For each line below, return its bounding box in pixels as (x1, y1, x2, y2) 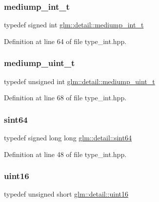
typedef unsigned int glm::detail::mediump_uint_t (4, 76, 155, 86)
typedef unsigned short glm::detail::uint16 (4, 189, 128, 199)
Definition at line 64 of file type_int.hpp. (4, 36, 127, 46)
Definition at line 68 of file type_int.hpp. (4, 92, 127, 103)
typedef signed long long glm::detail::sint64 (4, 133, 132, 143)
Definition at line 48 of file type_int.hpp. (4, 149, 127, 159)
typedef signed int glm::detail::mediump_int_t (4, 20, 144, 30)
